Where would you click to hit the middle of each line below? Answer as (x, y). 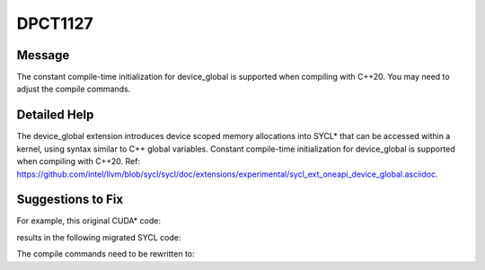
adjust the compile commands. (74, 89)
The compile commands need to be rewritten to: (106, 254)
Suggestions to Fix (70, 200)
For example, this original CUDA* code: (89, 221)
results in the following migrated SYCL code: (99, 237)
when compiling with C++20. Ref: (79, 161)
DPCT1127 (55, 23)
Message (43, 55)
